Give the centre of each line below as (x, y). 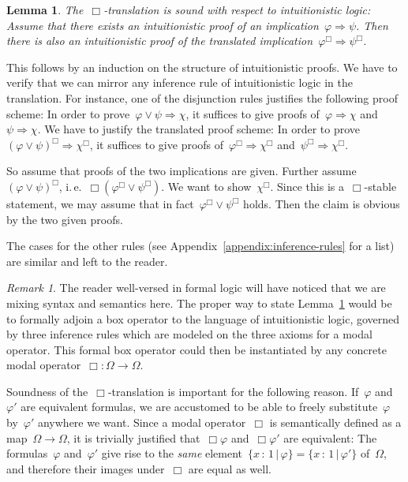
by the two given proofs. (65, 219)
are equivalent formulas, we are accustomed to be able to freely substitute (199, 407)
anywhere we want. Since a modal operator (142, 422)
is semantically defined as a (335, 422)
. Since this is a (307, 186)
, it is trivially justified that (133, 437)
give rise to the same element (172, 453)
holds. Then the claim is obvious (322, 203)
